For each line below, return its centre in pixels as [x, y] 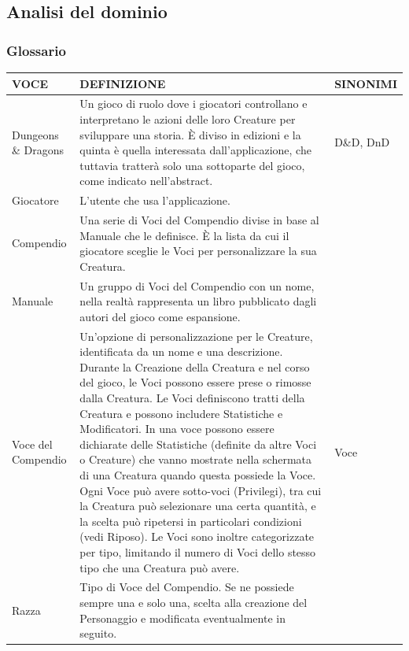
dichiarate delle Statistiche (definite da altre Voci [198, 444]
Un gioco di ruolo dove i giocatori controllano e [193, 104]
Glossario [36, 50]
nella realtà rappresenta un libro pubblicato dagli [198, 301]
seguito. [98, 633]
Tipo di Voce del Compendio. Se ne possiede [187, 587]
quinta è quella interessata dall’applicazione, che [195, 150]
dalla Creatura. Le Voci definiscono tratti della [192, 398]
